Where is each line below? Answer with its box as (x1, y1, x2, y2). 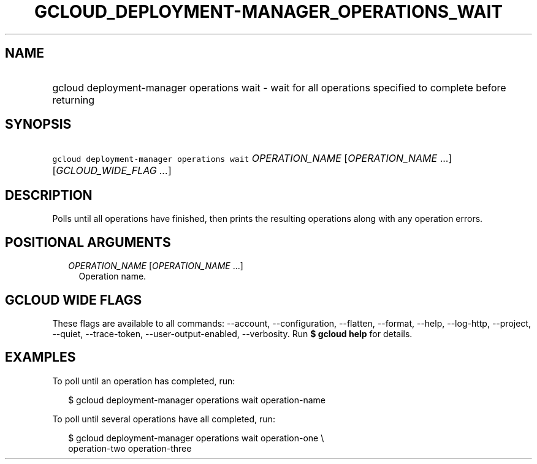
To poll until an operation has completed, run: (52, 375, 235, 386)
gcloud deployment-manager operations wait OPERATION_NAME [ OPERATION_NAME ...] (52, 152, 452, 165)
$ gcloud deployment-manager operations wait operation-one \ (68, 432, 324, 443)
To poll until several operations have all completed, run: (52, 413, 275, 424)
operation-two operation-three (68, 443, 192, 454)
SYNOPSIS (5, 116, 72, 132)
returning (52, 93, 95, 106)
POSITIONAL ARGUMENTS (5, 234, 171, 250)
